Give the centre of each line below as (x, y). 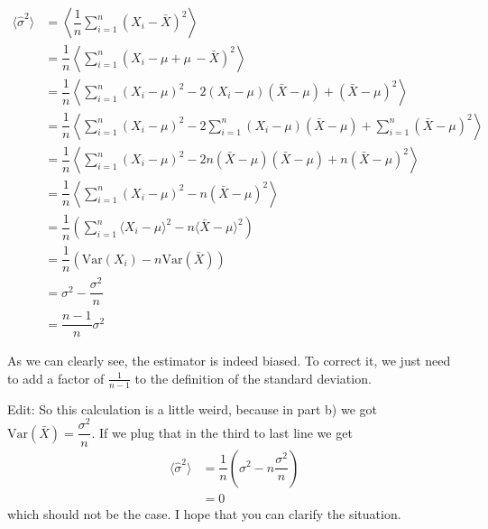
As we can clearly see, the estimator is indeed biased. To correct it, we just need (229, 361)
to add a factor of (56, 378)
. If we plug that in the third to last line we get (222, 432)
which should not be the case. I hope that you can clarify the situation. (204, 513)
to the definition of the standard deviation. (253, 378)
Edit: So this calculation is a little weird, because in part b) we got (193, 408)
